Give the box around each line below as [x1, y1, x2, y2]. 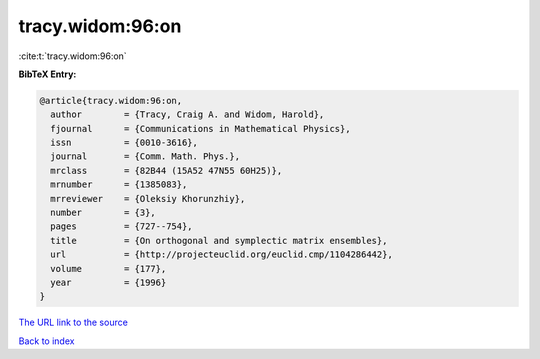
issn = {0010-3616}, [50, 137, 199, 149]
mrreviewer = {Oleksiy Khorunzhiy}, [50, 193, 246, 204]
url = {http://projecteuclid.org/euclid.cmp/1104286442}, [50, 249, 394, 260]
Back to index [18, 335, 75, 347]
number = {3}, [50, 207, 157, 219]
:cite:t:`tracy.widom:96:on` [18, 50, 127, 62]
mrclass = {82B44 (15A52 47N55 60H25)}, [50, 165, 283, 176]
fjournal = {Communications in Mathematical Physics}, [50, 123, 351, 134]
